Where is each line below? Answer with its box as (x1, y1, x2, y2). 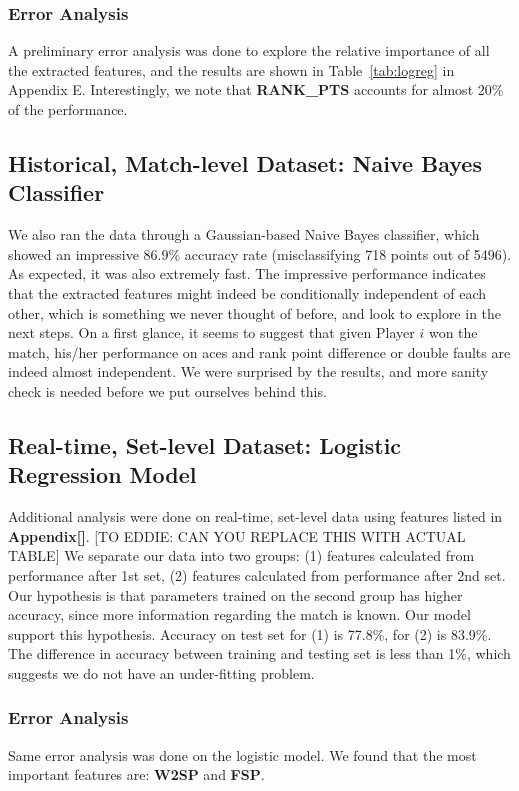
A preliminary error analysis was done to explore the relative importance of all (8, 40, 490, 61)
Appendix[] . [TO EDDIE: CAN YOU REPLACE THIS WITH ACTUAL (8, 525, 466, 546)
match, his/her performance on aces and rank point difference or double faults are (8, 341, 511, 362)
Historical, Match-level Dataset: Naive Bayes (8, 147, 482, 178)
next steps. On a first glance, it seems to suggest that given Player (8, 322, 415, 343)
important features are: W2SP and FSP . (8, 764, 265, 785)
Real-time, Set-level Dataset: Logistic (8, 429, 402, 460)
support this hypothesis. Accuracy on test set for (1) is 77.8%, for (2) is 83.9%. (8, 623, 492, 644)
